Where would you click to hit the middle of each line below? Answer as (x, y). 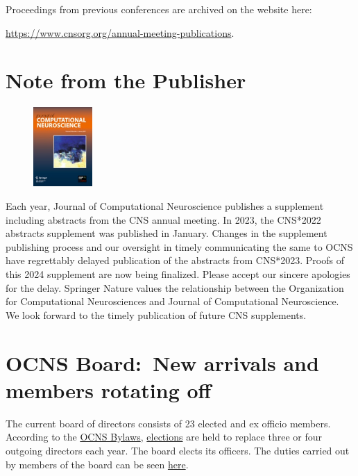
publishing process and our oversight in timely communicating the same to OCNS (179, 246)
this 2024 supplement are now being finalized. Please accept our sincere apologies (178, 274)
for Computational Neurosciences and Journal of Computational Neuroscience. (172, 301)
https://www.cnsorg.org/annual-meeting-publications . (120, 32)
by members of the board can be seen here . (97, 464)
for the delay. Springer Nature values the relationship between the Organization (175, 287)
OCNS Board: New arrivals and (162, 362)
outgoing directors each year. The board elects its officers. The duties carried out (178, 450)
